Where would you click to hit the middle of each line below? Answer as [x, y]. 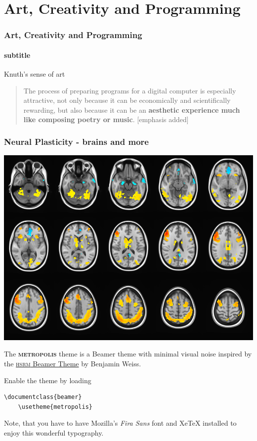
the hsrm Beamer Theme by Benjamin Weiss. [73, 364]
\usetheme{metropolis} [55, 407]
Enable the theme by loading [48, 380]
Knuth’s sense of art [35, 74]
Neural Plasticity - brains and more [76, 141]
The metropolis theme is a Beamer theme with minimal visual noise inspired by [128, 354]
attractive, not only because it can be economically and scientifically [127, 100]
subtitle [17, 55]
